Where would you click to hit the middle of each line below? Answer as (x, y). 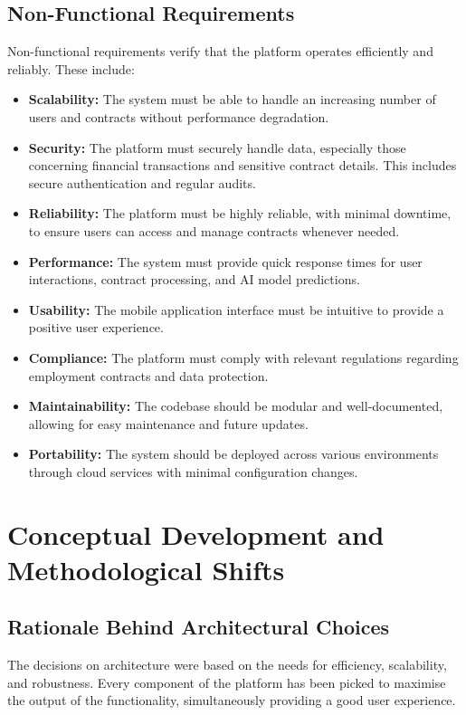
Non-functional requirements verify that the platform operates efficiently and (220, 51)
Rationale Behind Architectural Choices (199, 627)
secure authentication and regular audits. (142, 182)
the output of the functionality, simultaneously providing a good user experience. (232, 700)
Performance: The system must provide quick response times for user (225, 261)
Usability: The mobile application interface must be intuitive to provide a (236, 309)
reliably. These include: (71, 68)
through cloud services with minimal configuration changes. (193, 471)
